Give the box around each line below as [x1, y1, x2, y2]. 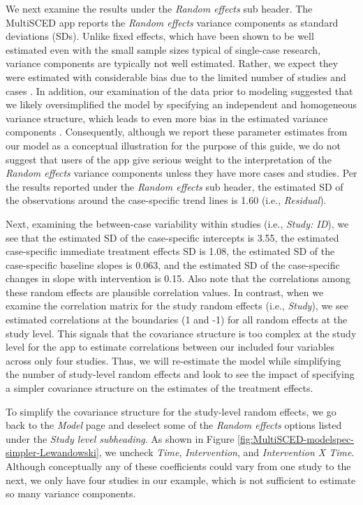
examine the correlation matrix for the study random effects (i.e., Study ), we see [6, 298, 348, 313]
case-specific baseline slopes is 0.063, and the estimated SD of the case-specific [6, 257, 340, 272]
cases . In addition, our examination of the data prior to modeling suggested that [6, 83, 353, 98]
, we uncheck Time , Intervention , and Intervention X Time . [98, 445, 355, 460]
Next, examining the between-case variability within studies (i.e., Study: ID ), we [6, 216, 349, 230]
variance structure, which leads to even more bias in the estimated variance [6, 110, 328, 125]
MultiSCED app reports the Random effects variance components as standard [6, 15, 339, 29]
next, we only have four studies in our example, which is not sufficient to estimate [6, 472, 356, 487]
